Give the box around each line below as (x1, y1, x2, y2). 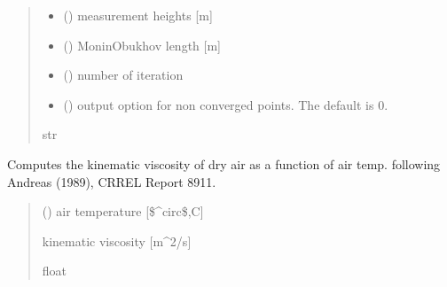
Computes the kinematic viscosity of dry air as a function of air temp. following (7, 154, 441, 173)
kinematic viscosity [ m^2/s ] (42, 231, 192, 250)
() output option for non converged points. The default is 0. (63, 95, 388, 113)
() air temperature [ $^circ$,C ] (42, 202, 204, 221)
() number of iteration (63, 66, 184, 84)
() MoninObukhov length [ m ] (63, 35, 222, 54)
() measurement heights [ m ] (63, 6, 213, 24)
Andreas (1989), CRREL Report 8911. (7, 172, 216, 190)
